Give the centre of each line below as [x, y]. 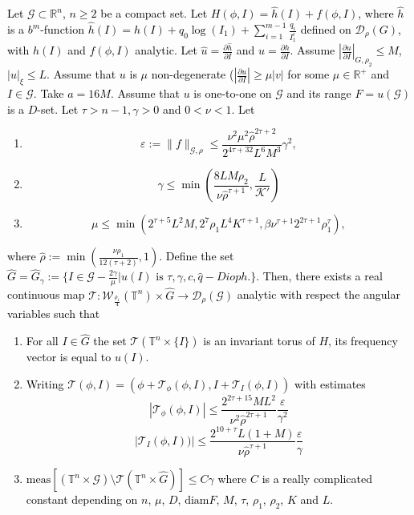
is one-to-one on [233, 93]
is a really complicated [317, 479]
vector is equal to [69, 357]
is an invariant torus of [259, 341]
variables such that [54, 314]
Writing [45, 383]
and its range [319, 93]
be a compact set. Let [154, 13]
